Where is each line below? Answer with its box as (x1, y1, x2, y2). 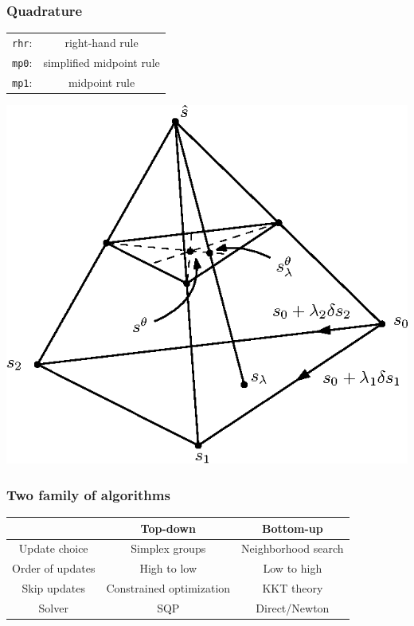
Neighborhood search (241, 540, 344, 557)
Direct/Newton (256, 599, 330, 616)
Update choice (18, 540, 88, 557)
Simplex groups (131, 540, 206, 557)
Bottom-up (262, 519, 323, 536)
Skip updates (21, 580, 85, 597)
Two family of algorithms (6, 484, 170, 504)
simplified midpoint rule (43, 53, 160, 70)
